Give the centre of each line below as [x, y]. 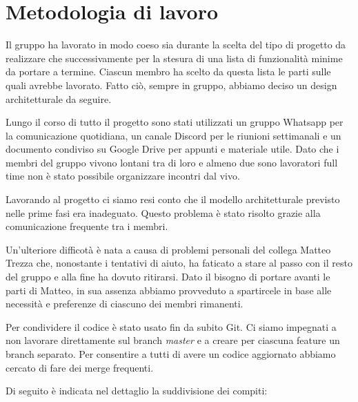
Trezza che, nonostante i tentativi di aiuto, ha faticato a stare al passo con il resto [179, 263]
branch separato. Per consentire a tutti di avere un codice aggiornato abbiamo [171, 354]
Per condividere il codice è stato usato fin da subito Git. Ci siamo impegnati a [171, 326]
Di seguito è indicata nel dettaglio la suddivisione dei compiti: [137, 391]
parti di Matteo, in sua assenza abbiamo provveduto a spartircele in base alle [169, 290]
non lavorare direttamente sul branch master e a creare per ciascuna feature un [173, 340]
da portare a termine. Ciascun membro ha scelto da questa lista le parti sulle [168, 71]
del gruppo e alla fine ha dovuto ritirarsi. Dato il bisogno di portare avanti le [168, 277]
